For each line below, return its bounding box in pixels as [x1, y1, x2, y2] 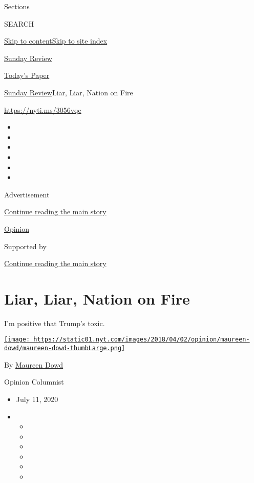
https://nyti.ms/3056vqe [4, 104, 81, 115]
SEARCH [4, 18, 34, 29]
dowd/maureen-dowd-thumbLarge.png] [4, 345, 125, 352]
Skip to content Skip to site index [4, 35, 108, 46]
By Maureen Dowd [4, 359, 63, 370]
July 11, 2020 [16, 393, 58, 404]
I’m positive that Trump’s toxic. [4, 317, 105, 328]
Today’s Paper [4, 70, 50, 80]
